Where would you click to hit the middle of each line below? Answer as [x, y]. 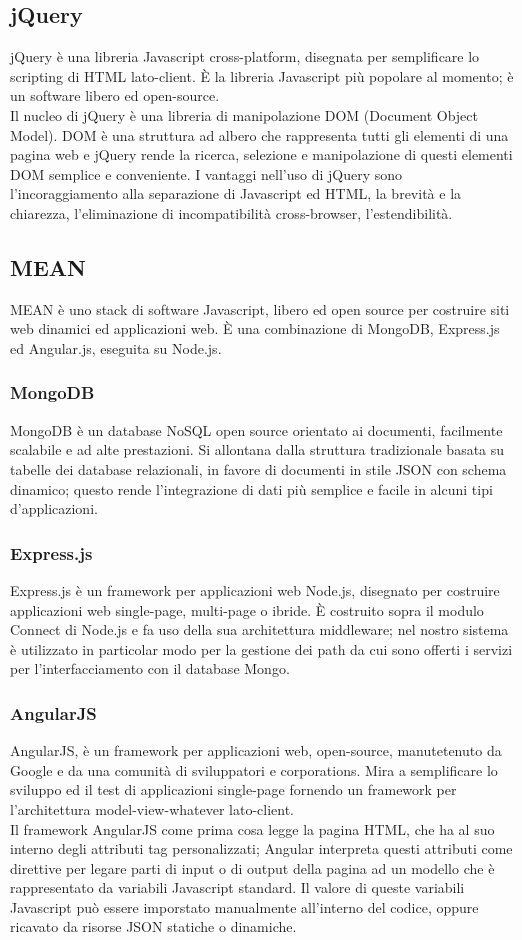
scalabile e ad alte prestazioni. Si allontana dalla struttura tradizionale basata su [257, 449]
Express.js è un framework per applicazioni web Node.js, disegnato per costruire [255, 589]
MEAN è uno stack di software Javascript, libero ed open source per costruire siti [260, 308]
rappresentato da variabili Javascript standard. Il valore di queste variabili [237, 887]
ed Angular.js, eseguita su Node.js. [116, 347]
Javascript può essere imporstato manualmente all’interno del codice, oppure [244, 906]
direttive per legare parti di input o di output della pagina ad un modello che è [252, 867]
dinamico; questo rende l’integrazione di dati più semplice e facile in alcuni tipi [251, 488]
